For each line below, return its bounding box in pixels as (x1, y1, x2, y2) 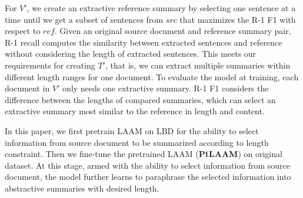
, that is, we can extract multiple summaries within (105, 59, 291, 71)
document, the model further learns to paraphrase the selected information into (5, 170, 291, 183)
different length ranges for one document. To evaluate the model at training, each (5, 70, 299, 83)
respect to (5, 25, 41, 37)
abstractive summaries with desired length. (5, 182, 159, 194)
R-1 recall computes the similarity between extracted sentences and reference (5, 36, 282, 48)
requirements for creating (5, 59, 95, 71)
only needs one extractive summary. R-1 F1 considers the (62, 82, 269, 94)
